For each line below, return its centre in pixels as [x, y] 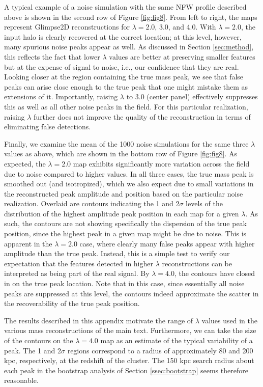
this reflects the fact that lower [52, 56]
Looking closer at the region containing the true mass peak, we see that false [124, 77]
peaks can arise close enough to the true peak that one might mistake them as [126, 86]
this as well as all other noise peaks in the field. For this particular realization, [126, 106]
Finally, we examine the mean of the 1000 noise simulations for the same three [126, 143]
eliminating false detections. [48, 127]
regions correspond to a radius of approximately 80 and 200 [160, 350]
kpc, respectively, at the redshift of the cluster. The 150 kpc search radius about [129, 360]
